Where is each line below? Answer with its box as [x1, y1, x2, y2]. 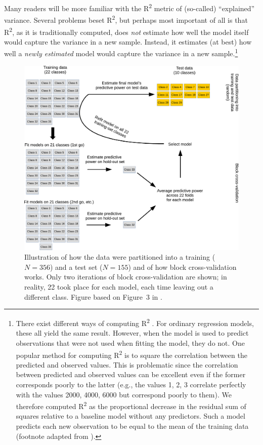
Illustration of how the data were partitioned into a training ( [24, 252, 215, 262]
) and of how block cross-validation [128, 261, 237, 272]
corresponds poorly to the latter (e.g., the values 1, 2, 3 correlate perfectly [16, 379, 246, 389]
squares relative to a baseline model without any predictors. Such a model [16, 411, 245, 421]
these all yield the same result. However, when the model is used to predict [16, 328, 249, 338]
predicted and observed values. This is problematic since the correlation [16, 359, 238, 370]
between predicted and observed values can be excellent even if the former [16, 369, 246, 380]
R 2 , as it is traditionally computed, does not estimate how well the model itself [4, 25, 249, 37]
